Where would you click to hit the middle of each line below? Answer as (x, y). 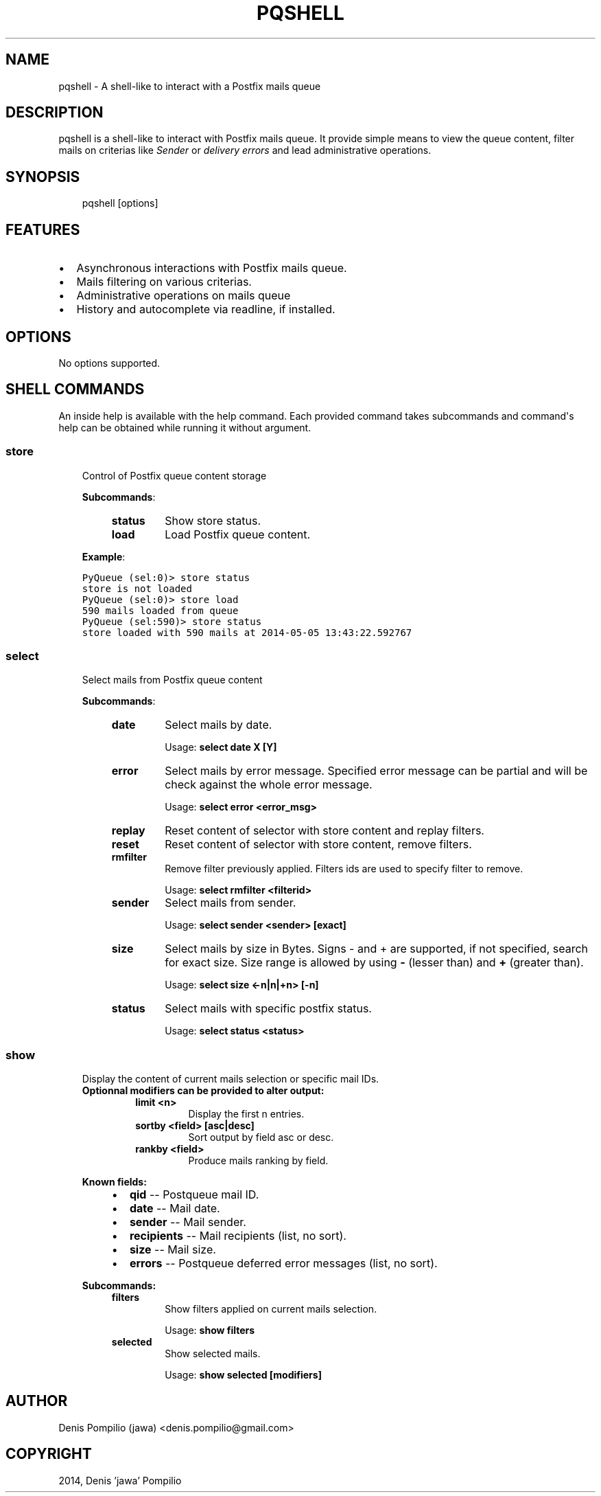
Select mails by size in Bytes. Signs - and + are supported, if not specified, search (377, 949)
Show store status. (213, 520)
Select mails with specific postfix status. (268, 1009)
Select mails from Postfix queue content (172, 680)
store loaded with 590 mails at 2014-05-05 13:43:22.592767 (247, 632)
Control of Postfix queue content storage (174, 475)
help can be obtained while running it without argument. (185, 427)
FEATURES (43, 229)
